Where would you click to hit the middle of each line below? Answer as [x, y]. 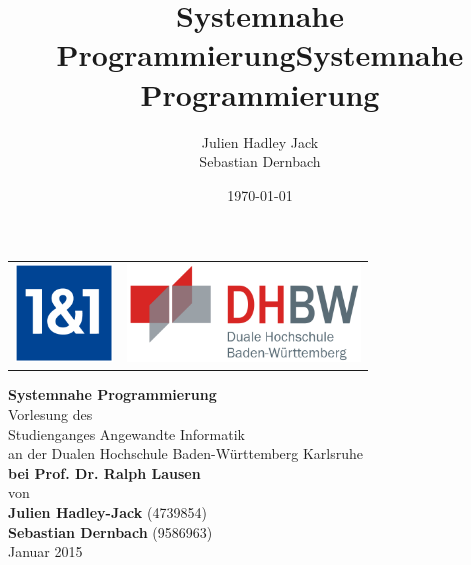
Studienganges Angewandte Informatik [126, 433]
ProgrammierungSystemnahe [260, 54]
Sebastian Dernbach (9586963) [110, 531]
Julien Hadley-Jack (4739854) [107, 511]
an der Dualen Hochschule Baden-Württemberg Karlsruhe [186, 453]
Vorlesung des [50, 413]
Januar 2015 [45, 551]
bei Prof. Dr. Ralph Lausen [104, 472]
